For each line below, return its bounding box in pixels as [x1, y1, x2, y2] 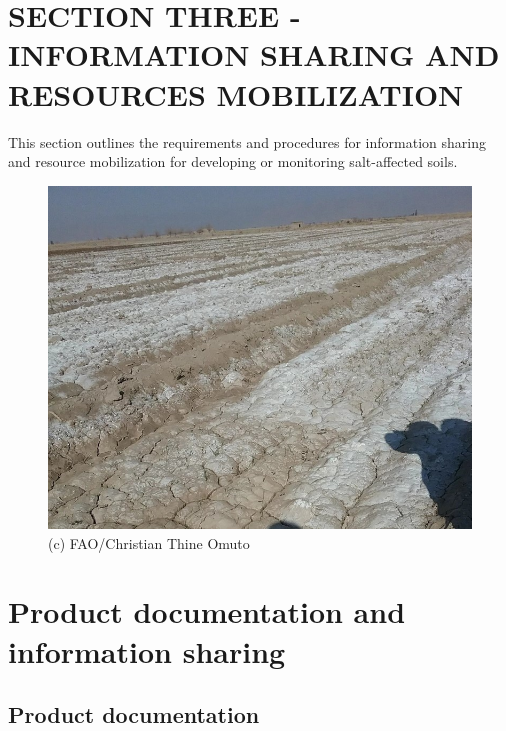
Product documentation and [8, 591, 406, 632]
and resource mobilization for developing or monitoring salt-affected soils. [8, 151, 458, 172]
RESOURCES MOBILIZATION [8, 73, 464, 114]
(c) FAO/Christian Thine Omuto [48, 532, 250, 553]
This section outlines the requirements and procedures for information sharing [8, 131, 486, 152]
